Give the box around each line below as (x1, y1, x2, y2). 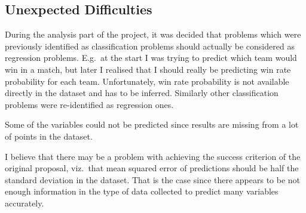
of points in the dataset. (5, 129, 93, 142)
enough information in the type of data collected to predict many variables (5, 185, 279, 197)
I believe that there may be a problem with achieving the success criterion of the (5, 150, 301, 162)
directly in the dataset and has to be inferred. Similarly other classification (5, 87, 279, 99)
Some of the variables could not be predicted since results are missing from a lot (5, 118, 299, 131)
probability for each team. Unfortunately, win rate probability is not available (5, 75, 289, 87)
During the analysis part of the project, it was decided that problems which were (5, 28, 301, 41)
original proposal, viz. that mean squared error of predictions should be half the (5, 162, 299, 174)
